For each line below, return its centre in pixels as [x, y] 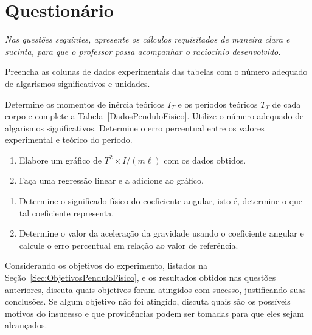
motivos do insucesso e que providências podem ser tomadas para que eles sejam [154, 313]
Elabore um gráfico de [61, 160]
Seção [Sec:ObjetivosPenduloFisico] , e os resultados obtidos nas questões [140, 278]
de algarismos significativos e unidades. [78, 83]
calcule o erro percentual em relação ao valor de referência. [129, 245]
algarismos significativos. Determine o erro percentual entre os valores [135, 127]
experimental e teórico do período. [69, 140]
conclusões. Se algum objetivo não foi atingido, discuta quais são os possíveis [148, 301]
